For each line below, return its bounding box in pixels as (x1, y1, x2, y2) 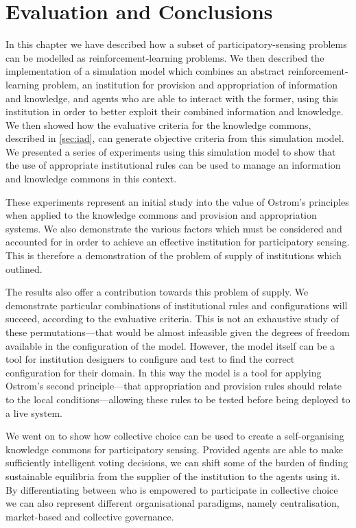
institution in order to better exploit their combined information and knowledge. (5, 104, 344, 119)
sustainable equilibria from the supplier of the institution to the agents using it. (5, 468, 340, 483)
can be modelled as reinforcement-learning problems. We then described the (5, 50, 324, 64)
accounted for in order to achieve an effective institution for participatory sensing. (5, 235, 350, 249)
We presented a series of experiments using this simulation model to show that (5, 144, 336, 158)
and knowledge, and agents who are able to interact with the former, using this (5, 91, 338, 105)
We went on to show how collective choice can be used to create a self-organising (5, 429, 344, 443)
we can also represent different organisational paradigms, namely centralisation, (5, 496, 340, 510)
